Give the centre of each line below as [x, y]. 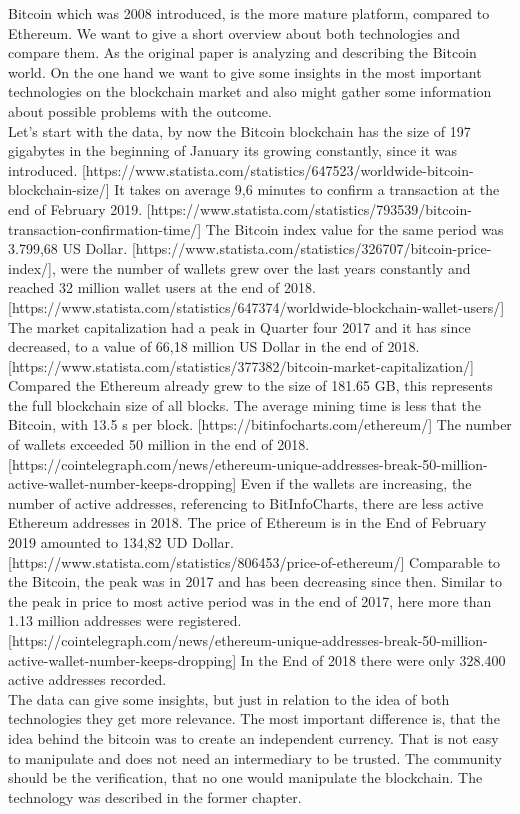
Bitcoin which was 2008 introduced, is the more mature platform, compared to [249, 13]
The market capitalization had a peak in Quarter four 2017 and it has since [239, 326]
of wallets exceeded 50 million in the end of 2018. [159, 444]
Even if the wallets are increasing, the [356, 483]
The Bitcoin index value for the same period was [354, 228]
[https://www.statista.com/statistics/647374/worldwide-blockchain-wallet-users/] [256, 306]
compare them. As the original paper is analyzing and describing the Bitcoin [242, 52]
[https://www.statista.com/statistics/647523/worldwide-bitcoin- [277, 169]
